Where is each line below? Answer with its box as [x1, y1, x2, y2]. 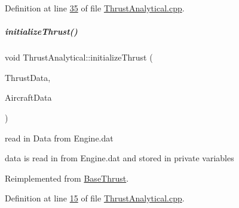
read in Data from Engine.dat [5, 131, 114, 144]
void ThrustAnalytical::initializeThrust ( [5, 51, 153, 64]
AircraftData [5, 91, 52, 104]
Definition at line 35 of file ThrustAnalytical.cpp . [5, 2, 185, 14]
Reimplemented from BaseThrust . [5, 171, 129, 184]
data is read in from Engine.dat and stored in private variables [5, 152, 234, 164]
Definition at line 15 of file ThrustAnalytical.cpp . [5, 192, 185, 204]
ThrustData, [5, 71, 51, 83]
